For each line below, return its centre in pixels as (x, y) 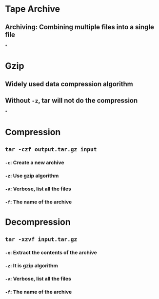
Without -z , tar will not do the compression (71, 100)
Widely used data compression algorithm (69, 84)
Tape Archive (32, 9)
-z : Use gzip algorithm (32, 176)
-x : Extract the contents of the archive (51, 253)
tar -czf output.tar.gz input (51, 149)
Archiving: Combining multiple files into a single (80, 27)
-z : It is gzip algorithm (32, 266)
